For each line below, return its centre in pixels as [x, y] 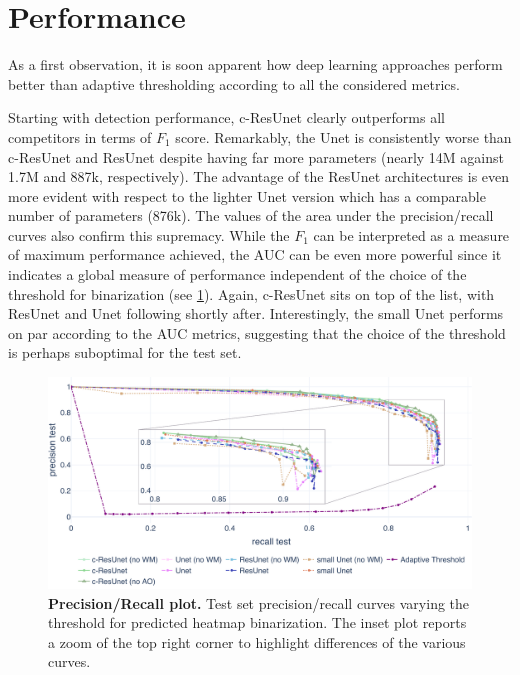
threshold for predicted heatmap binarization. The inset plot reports [257, 622]
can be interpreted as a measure [411, 234]
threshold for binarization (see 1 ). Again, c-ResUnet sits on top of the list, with [251, 293]
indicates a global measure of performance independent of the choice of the [237, 274]
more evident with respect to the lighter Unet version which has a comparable [247, 195]
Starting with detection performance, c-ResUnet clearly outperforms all [226, 117]
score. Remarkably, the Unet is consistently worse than [343, 136]
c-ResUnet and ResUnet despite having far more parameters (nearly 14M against [256, 156]
